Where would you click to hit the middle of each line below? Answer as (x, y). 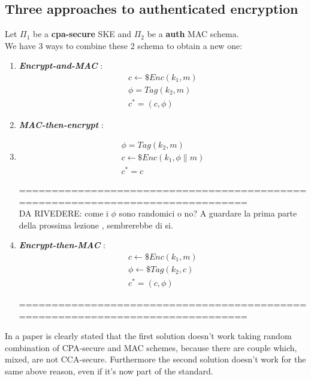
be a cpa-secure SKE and (82, 34)
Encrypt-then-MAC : (62, 245)
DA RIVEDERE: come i (64, 213)
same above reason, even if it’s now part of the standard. (109, 371)
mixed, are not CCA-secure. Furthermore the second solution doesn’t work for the (155, 359)
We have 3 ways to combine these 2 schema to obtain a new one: (124, 45)
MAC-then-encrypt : (61, 125)
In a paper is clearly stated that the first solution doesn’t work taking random (148, 336)
